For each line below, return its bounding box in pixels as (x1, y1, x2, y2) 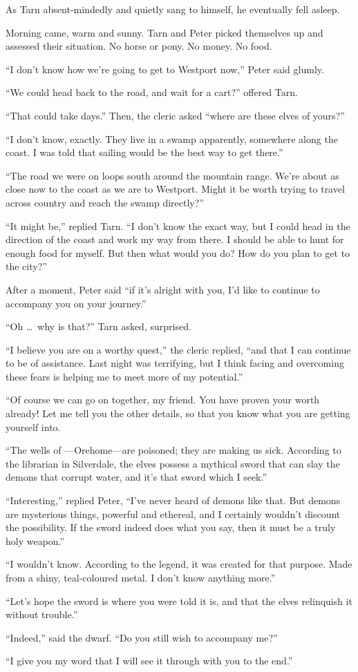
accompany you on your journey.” (6, 296, 147, 310)
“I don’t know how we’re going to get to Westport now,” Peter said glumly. (6, 61, 324, 76)
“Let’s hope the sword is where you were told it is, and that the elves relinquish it (6, 593, 353, 608)
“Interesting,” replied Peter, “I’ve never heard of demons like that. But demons (6, 493, 341, 508)
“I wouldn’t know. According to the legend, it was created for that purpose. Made (6, 557, 352, 571)
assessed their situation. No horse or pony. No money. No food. (6, 39, 272, 53)
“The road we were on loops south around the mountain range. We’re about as (6, 168, 339, 182)
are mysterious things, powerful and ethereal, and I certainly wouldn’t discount (6, 506, 341, 521)
